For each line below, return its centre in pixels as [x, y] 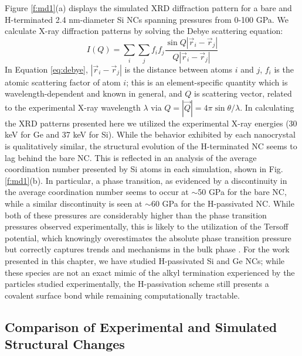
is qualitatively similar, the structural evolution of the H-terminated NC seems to [151, 146]
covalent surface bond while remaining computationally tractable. [122, 295]
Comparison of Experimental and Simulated [141, 326]
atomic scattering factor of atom [63, 82]
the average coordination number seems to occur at [97, 192]
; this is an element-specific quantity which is [207, 82]
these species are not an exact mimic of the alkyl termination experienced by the [150, 272]
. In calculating [267, 107]
